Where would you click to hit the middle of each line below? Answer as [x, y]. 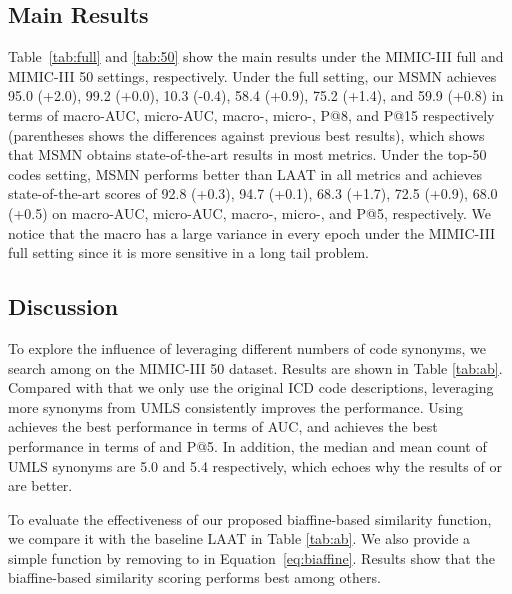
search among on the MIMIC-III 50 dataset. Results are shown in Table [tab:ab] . [255, 367]
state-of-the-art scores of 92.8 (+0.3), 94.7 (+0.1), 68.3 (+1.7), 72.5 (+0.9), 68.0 [253, 193]
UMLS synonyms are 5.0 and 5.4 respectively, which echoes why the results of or [255, 465]
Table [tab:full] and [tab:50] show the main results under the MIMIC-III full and [256, 56]
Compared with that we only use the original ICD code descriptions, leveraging [251, 387]
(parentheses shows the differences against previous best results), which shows [246, 134]
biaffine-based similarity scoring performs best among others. [194, 577]
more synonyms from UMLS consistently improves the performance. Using [236, 406]
